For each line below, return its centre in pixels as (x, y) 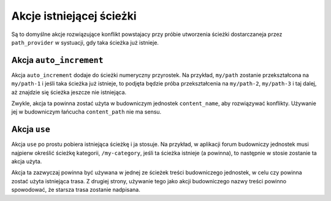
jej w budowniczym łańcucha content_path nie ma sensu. (86, 112)
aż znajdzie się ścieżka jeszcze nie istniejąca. (69, 92)
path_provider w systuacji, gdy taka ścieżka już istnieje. (85, 42)
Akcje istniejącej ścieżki (74, 16)
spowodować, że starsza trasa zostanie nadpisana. (76, 190)
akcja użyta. (27, 161)
